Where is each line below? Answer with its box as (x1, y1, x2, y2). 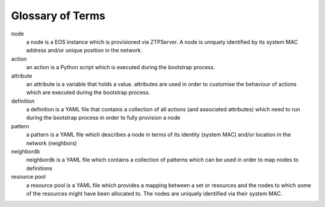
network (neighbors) (26, 139, 78, 147)
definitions (26, 164, 52, 171)
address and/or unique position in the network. (26, 47, 143, 54)
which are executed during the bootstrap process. (26, 89, 150, 96)
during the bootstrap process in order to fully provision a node (26, 114, 181, 122)
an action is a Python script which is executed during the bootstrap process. (26, 64, 215, 71)
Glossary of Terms (11, 9, 105, 22)
